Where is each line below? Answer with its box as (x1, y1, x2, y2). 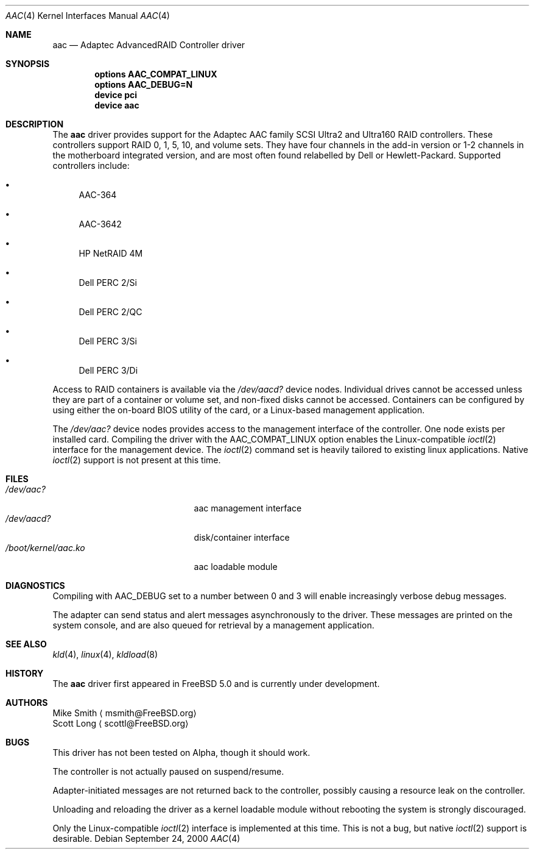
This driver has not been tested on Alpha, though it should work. (52, 747, 311, 758)
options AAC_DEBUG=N (94, 79, 193, 90)
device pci (94, 90, 138, 100)
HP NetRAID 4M (79, 248, 143, 258)
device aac (94, 100, 139, 110)
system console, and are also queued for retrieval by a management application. (52, 620, 374, 630)
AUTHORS (5, 697, 48, 708)
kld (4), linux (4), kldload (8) (52, 649, 158, 660)
